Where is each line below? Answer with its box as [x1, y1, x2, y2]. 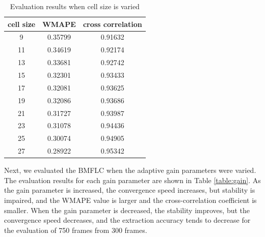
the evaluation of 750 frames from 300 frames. [4, 224, 147, 235]
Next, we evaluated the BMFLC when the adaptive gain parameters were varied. [4, 165, 256, 175]
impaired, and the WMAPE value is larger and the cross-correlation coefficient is [4, 194, 257, 205]
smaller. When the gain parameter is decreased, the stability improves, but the [4, 204, 250, 215]
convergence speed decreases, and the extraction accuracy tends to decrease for [4, 215, 251, 225]
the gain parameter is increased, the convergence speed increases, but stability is [4, 185, 255, 195]
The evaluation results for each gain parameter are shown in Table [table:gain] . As [4, 174, 261, 185]
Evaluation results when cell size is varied [10, 1, 140, 11]
